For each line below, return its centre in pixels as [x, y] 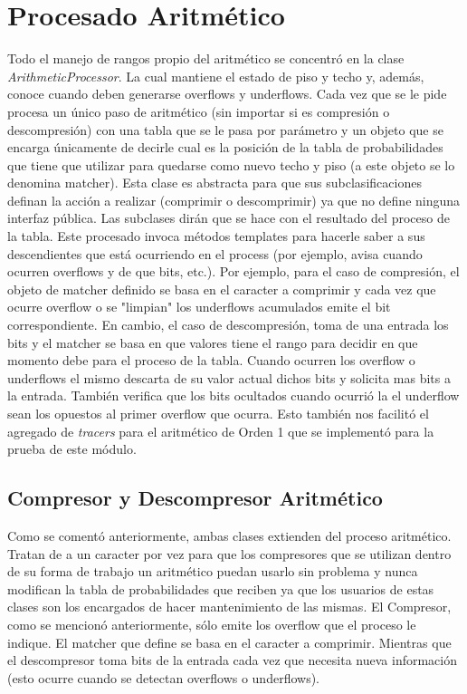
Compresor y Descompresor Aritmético [195, 498]
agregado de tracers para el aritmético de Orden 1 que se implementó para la [221, 431]
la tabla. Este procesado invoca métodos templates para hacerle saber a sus [216, 236]
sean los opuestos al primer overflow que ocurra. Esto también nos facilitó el [218, 413]
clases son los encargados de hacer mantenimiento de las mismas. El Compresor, [229, 607]
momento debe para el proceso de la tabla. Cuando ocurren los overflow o [211, 360]
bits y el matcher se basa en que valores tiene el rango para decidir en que [213, 342]
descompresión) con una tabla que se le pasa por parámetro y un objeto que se [225, 129]
